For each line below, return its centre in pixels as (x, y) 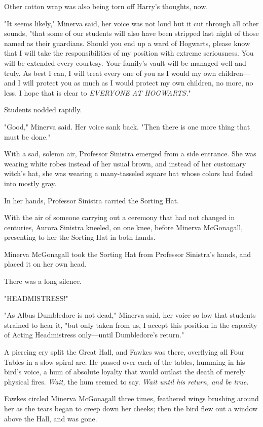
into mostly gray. (30, 183)
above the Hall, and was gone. (51, 418)
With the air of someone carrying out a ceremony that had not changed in (120, 217)
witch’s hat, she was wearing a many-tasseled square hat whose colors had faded (129, 173)
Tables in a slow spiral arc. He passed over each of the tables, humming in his (125, 361)
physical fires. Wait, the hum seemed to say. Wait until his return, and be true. (126, 381)
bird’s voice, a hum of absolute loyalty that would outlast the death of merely (125, 372)
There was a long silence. (43, 281)
